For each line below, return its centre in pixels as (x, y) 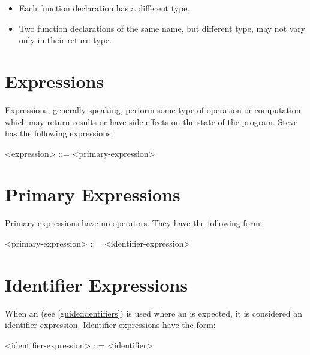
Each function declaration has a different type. (104, 8)
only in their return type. (65, 40)
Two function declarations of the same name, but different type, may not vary (162, 28)
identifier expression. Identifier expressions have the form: (110, 325)
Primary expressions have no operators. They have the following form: (134, 223)
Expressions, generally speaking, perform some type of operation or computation (153, 109)
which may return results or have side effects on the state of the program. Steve (151, 121)
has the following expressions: (59, 133)
